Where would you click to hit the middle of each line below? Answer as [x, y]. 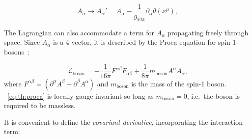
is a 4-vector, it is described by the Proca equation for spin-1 [145, 42]
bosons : [17, 52]
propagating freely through [208, 32]
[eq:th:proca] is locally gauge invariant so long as [81, 96]
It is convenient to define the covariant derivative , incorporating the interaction [123, 122]
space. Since [22, 42]
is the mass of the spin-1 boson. [179, 83]
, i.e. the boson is [213, 96]
